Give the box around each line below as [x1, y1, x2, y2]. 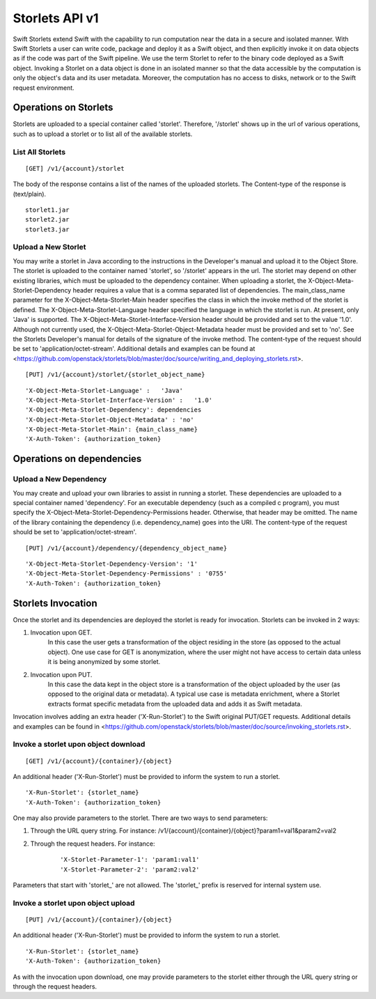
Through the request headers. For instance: [30, 839, 156, 848]
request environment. [13, 84, 75, 92]
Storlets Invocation [13, 597, 97, 609]
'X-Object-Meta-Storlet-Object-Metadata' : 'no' [25, 415, 194, 424]
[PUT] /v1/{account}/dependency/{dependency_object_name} [25, 544, 228, 552]
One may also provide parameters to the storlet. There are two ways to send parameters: [13, 814, 268, 822]
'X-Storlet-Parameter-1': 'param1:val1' [60, 855, 200, 864]
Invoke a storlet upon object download [13, 739, 146, 749]
